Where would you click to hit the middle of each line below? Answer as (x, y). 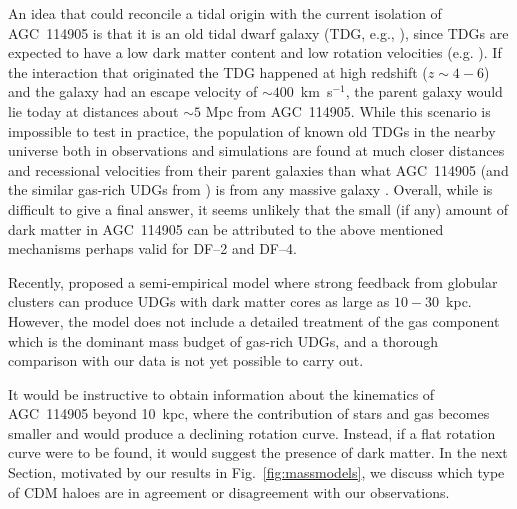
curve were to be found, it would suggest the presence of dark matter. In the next (258, 452)
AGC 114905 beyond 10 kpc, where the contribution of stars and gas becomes (249, 413)
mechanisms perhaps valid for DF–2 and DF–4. (152, 248)
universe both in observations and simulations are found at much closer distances (256, 150)
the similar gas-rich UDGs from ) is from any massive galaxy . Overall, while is (250, 189)
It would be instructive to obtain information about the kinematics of (221, 393)
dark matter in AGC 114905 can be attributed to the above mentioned (226, 228)
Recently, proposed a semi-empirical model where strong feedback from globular (253, 281)
